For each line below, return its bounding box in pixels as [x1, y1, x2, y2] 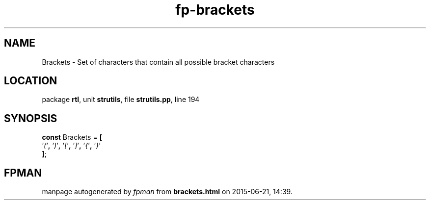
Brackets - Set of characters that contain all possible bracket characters [42, 57, 275, 66]
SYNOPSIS [4, 112, 57, 125]
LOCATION [4, 75, 57, 87]
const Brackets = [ [42, 133, 102, 142]
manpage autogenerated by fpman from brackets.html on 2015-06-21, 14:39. [42, 187, 293, 196]
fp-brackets [175, 1, 255, 18]
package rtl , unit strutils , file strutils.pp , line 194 [42, 95, 200, 104]
